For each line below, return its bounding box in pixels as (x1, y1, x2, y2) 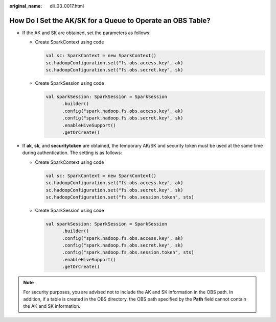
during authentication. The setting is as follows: (22, 150, 122, 156)
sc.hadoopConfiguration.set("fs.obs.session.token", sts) (45, 194, 194, 200)
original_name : (9, 3, 42, 9)
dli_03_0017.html (50, 3, 84, 9)
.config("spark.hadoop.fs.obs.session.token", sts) (62, 250, 194, 255)
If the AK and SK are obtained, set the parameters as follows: (22, 30, 151, 36)
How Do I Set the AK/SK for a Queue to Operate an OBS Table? (9, 16, 211, 25)
